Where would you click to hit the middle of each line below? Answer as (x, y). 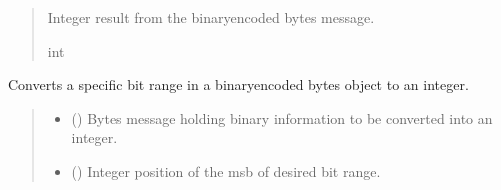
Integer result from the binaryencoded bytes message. (211, 17)
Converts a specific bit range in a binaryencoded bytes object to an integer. (238, 84)
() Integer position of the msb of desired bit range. (226, 170)
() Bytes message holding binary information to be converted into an (282, 117)
